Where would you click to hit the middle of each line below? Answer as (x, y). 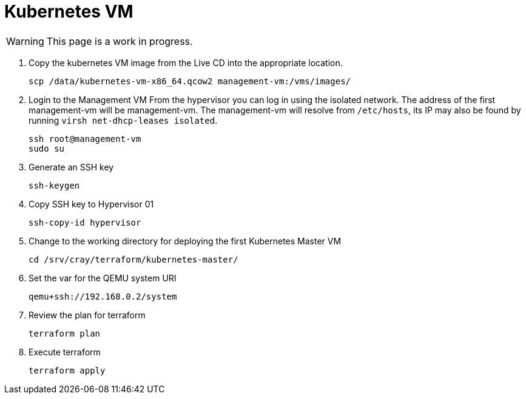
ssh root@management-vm (85, 139)
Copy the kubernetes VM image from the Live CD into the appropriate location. (186, 62)
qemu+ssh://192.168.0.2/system (103, 296)
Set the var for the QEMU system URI (103, 278)
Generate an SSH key (71, 167)
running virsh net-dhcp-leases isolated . (123, 120)
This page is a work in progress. (120, 41)
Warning (25, 41)
